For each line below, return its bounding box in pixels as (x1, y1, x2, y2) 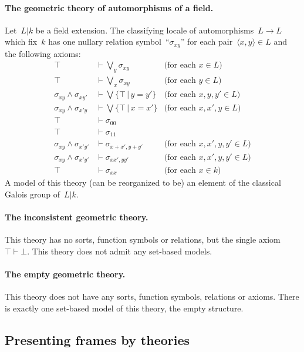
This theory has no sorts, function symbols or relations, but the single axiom (5, 233, 281, 246)
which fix (5, 35, 38, 48)
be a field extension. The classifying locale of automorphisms (35, 24, 254, 36)
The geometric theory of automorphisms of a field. (5, 1, 214, 14)
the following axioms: (5, 47, 81, 59)
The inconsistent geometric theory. (5, 210, 148, 223)
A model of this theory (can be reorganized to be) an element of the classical (5, 176, 281, 189)
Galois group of (5, 187, 60, 200)
